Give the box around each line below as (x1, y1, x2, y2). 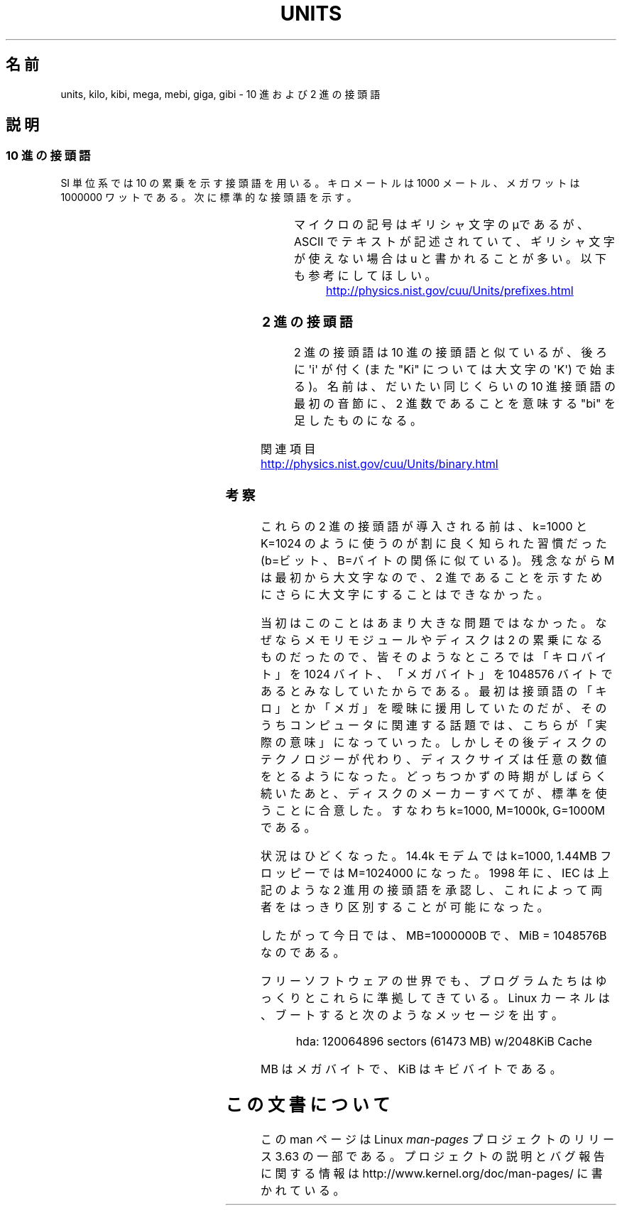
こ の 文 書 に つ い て (225, 1094, 391, 1115)
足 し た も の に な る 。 (294, 413, 422, 428)
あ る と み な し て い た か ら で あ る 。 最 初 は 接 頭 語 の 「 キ (261, 683, 607, 698)
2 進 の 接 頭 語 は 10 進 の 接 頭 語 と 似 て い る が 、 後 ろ (294, 345, 607, 360)
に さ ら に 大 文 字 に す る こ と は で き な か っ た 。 (261, 587, 549, 602)
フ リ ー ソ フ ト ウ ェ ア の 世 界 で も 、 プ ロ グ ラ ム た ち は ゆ (261, 973, 607, 988)
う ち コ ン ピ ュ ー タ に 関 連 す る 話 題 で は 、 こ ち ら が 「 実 (261, 717, 607, 732)
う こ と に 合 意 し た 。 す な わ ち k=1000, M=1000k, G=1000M (261, 803, 605, 818)
